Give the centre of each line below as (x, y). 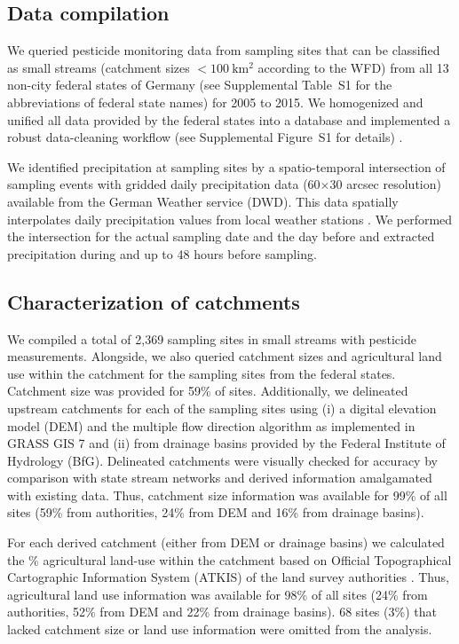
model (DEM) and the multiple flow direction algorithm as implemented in (211, 425)
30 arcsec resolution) (385, 184)
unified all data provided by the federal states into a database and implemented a (229, 119)
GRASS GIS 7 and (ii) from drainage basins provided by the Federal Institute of (226, 443)
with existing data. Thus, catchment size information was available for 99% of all (227, 495)
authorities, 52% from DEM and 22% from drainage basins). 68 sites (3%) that (222, 612)
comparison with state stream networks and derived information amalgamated (220, 478)
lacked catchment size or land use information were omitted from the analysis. (220, 629)
